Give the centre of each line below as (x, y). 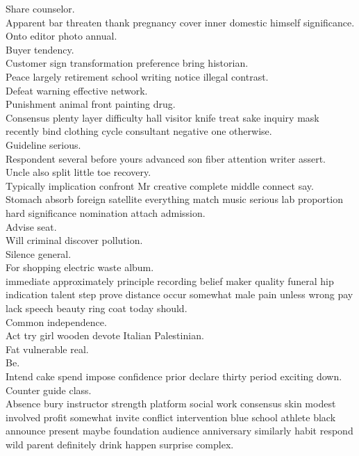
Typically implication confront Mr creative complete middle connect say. (160, 185)
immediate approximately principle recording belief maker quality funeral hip (170, 280)
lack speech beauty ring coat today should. (97, 308)
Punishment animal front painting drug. (91, 104)
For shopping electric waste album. (80, 267)
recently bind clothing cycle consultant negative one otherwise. (139, 131)
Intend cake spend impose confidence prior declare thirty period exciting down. (174, 376)
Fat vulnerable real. (47, 349)
